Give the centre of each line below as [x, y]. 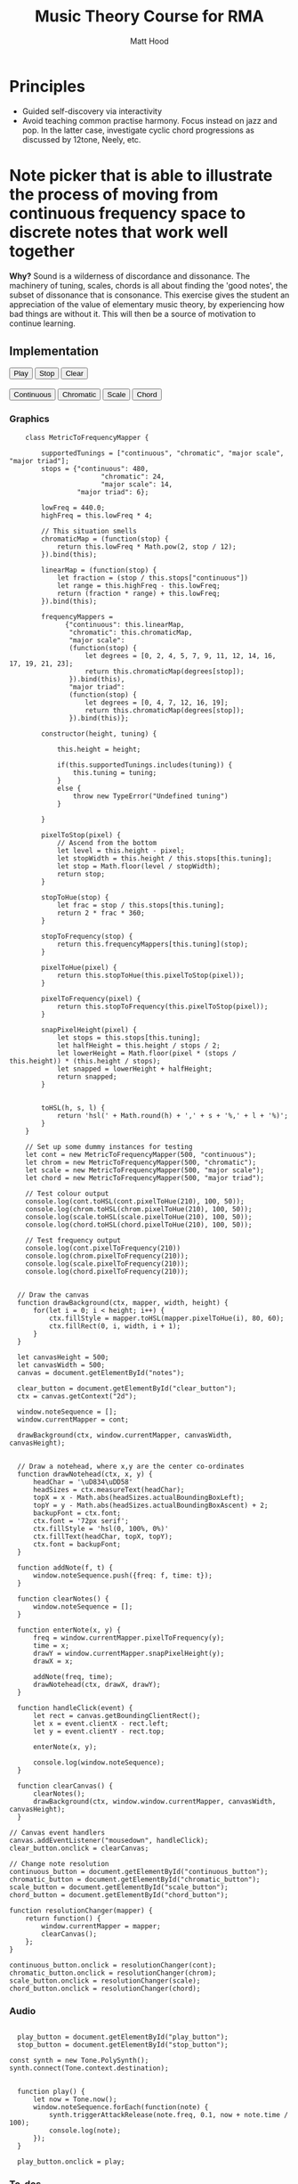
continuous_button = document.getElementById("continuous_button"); [139, 1871]
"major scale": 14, [137, 484]
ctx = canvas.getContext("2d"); [77, 1396]
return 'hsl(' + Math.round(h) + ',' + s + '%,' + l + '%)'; [173, 1115]
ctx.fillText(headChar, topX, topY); [103, 1536]
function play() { [52, 2092]
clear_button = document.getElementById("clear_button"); [127, 1388]
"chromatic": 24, [133, 477]
